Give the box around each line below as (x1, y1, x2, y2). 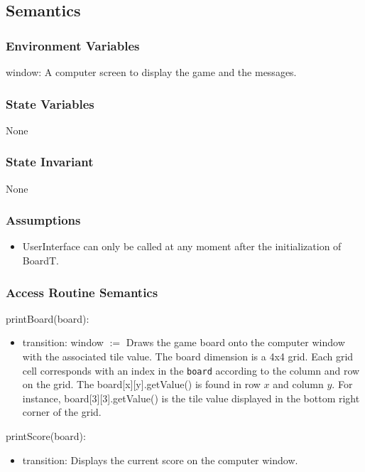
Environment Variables (6, 36, 140, 54)
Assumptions (6, 211, 81, 229)
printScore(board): (6, 429, 86, 444)
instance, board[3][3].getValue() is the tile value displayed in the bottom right (22, 390, 360, 405)
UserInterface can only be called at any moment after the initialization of (22, 239, 342, 254)
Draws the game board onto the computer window (126, 335, 345, 350)
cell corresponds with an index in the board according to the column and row (22, 363, 360, 377)
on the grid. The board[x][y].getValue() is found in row (22, 377, 261, 392)
